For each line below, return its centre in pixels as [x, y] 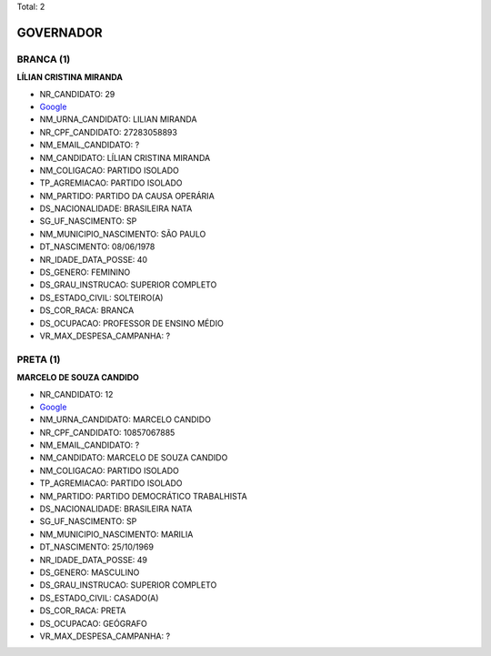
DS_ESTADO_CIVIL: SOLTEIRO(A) [101, 298]
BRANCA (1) [44, 59]
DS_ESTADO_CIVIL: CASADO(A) [99, 598]
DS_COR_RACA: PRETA [83, 611]
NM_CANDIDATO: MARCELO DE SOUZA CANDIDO [134, 458]
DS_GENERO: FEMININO [85, 272]
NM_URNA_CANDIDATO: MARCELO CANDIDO [125, 419]
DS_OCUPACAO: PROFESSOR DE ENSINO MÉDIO [132, 323]
